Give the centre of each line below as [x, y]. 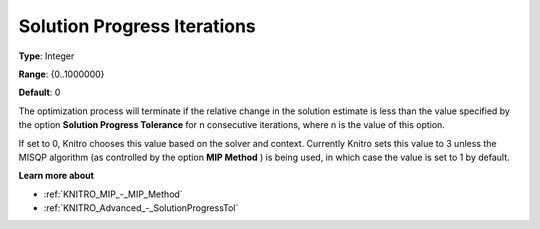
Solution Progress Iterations [137, 26]
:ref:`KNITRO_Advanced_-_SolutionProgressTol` [141, 208]
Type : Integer [46, 56]
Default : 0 [39, 92]
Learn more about [56, 176]
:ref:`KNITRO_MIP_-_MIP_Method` [113, 194]
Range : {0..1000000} [61, 74]
